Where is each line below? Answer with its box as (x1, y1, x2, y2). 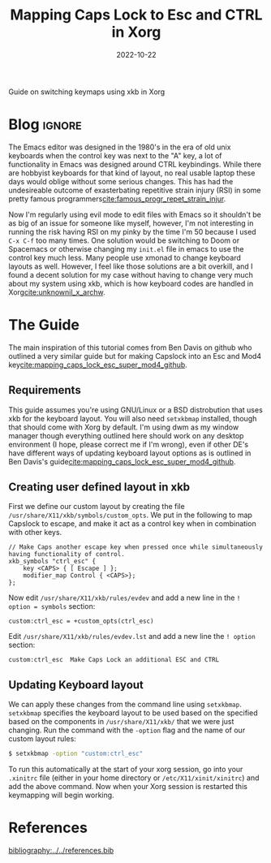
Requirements (8, 383, 81, 397)
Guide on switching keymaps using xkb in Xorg (8, 87, 166, 97)
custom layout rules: (8, 734, 77, 744)
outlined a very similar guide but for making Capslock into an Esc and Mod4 (8, 351, 262, 360)
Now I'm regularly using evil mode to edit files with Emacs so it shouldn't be (8, 209, 262, 219)
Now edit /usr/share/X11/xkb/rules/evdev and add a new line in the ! (8, 593, 241, 602)
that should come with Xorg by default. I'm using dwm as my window (8, 422, 239, 432)
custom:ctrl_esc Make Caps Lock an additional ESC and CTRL (8, 656, 220, 664)
